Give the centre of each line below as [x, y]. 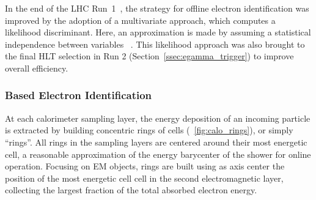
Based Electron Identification [79, 95]
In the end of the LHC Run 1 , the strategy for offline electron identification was [157, 8]
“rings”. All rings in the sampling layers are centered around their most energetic [156, 142]
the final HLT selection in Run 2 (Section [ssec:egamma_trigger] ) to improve [149, 56]
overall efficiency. [37, 68]
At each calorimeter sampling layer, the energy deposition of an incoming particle [158, 118]
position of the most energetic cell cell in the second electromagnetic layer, [144, 178]
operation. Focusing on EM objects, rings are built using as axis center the [145, 166]
